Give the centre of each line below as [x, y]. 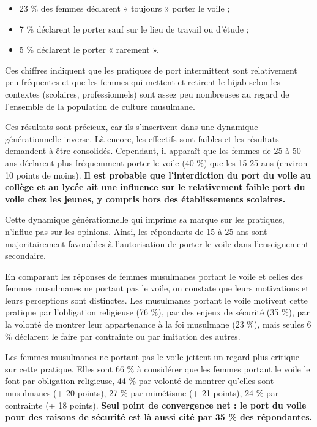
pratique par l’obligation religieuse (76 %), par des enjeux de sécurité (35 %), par [157, 312]
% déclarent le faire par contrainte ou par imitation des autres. [123, 336]
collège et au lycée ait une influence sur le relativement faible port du [155, 187]
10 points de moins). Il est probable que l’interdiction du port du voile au [158, 175]
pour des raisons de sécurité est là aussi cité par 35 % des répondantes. [159, 417]
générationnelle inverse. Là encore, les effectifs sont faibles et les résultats [142, 138]
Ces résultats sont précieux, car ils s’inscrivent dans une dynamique [132, 127]
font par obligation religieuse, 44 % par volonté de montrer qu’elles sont [140, 381]
